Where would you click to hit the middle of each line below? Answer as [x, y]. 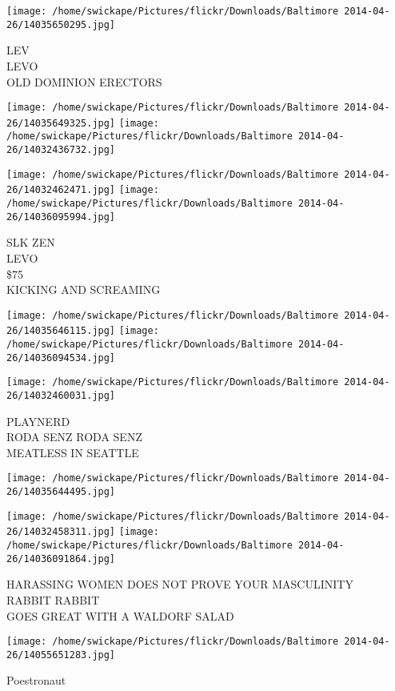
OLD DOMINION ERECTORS [84, 81]
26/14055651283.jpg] [61, 655]
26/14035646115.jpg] [61, 331]
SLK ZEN [31, 242]
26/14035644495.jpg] [61, 492]
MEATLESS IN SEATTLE [73, 452]
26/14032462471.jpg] [61, 190]
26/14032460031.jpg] [61, 396]
